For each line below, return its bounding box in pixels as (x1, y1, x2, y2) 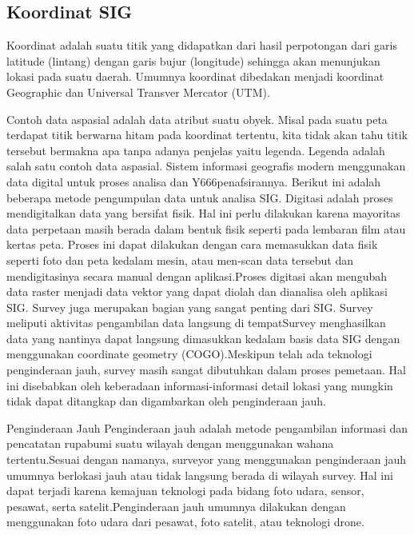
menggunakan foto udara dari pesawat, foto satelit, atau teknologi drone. (6, 513, 364, 530)
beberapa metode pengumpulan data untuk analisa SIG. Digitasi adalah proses (6, 189, 393, 206)
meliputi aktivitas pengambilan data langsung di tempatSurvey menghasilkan (6, 314, 386, 331)
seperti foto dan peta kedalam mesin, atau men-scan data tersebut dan (6, 251, 353, 268)
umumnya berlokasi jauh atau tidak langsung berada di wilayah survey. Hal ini (6, 466, 393, 483)
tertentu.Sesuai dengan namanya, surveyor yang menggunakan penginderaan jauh (6, 451, 407, 468)
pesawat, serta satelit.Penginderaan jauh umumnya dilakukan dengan (6, 497, 346, 514)
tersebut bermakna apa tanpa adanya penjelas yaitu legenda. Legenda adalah (6, 142, 385, 158)
